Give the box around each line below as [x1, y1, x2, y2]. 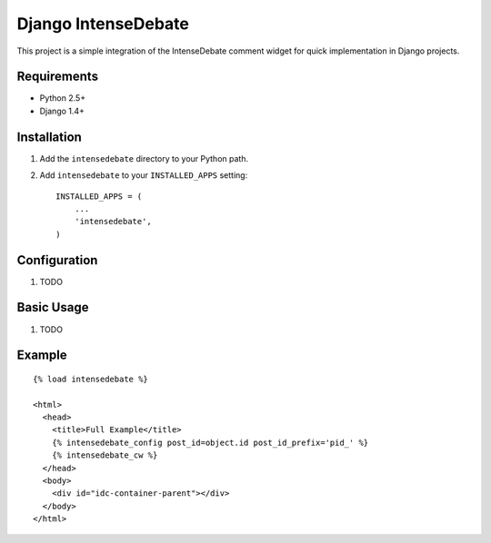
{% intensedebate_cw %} [51, 450, 158, 460]
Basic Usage [16, 300, 89, 315]
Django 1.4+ [39, 105, 85, 116]
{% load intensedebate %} [33, 373, 149, 384]
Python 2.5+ [39, 93, 86, 104]
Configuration [16, 252, 98, 268]
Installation [16, 129, 82, 144]
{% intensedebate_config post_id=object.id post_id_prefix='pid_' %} [51, 437, 369, 448]
